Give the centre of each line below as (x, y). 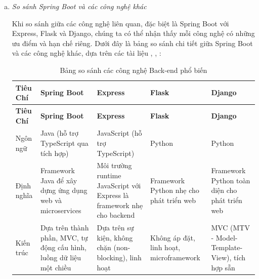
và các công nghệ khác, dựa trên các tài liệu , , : (87, 53)
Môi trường (114, 165)
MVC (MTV (230, 228)
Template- (227, 247)
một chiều (56, 267)
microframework (175, 257)
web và (51, 200)
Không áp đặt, (173, 237)
